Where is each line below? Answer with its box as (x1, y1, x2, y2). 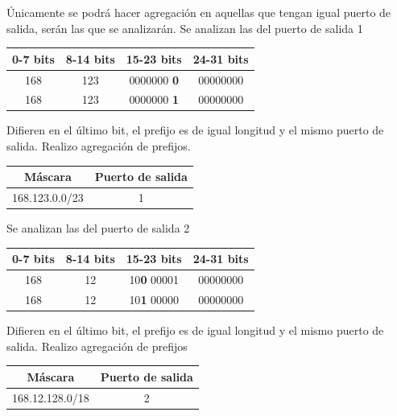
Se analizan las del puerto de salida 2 (6, 220, 190, 237)
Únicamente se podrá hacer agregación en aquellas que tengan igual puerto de (6, 4, 391, 20)
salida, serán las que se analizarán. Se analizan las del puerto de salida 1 (6, 19, 363, 36)
